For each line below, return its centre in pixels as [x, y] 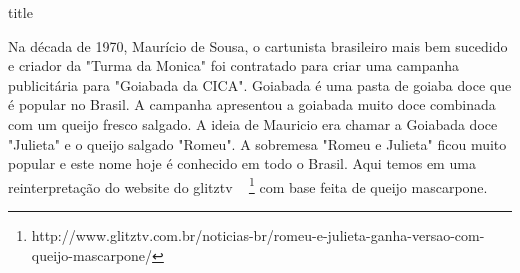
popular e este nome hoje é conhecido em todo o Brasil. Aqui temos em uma [242, 163]
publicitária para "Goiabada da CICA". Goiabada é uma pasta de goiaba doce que [260, 84]
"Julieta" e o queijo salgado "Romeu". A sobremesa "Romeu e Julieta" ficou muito [257, 143]
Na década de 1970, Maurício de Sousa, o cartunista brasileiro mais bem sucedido [258, 45]
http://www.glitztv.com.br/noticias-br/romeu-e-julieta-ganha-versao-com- [258, 235]
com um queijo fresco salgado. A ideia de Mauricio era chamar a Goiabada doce [253, 123]
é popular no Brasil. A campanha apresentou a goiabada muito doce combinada [252, 104]
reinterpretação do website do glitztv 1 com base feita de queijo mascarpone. [248, 185]
